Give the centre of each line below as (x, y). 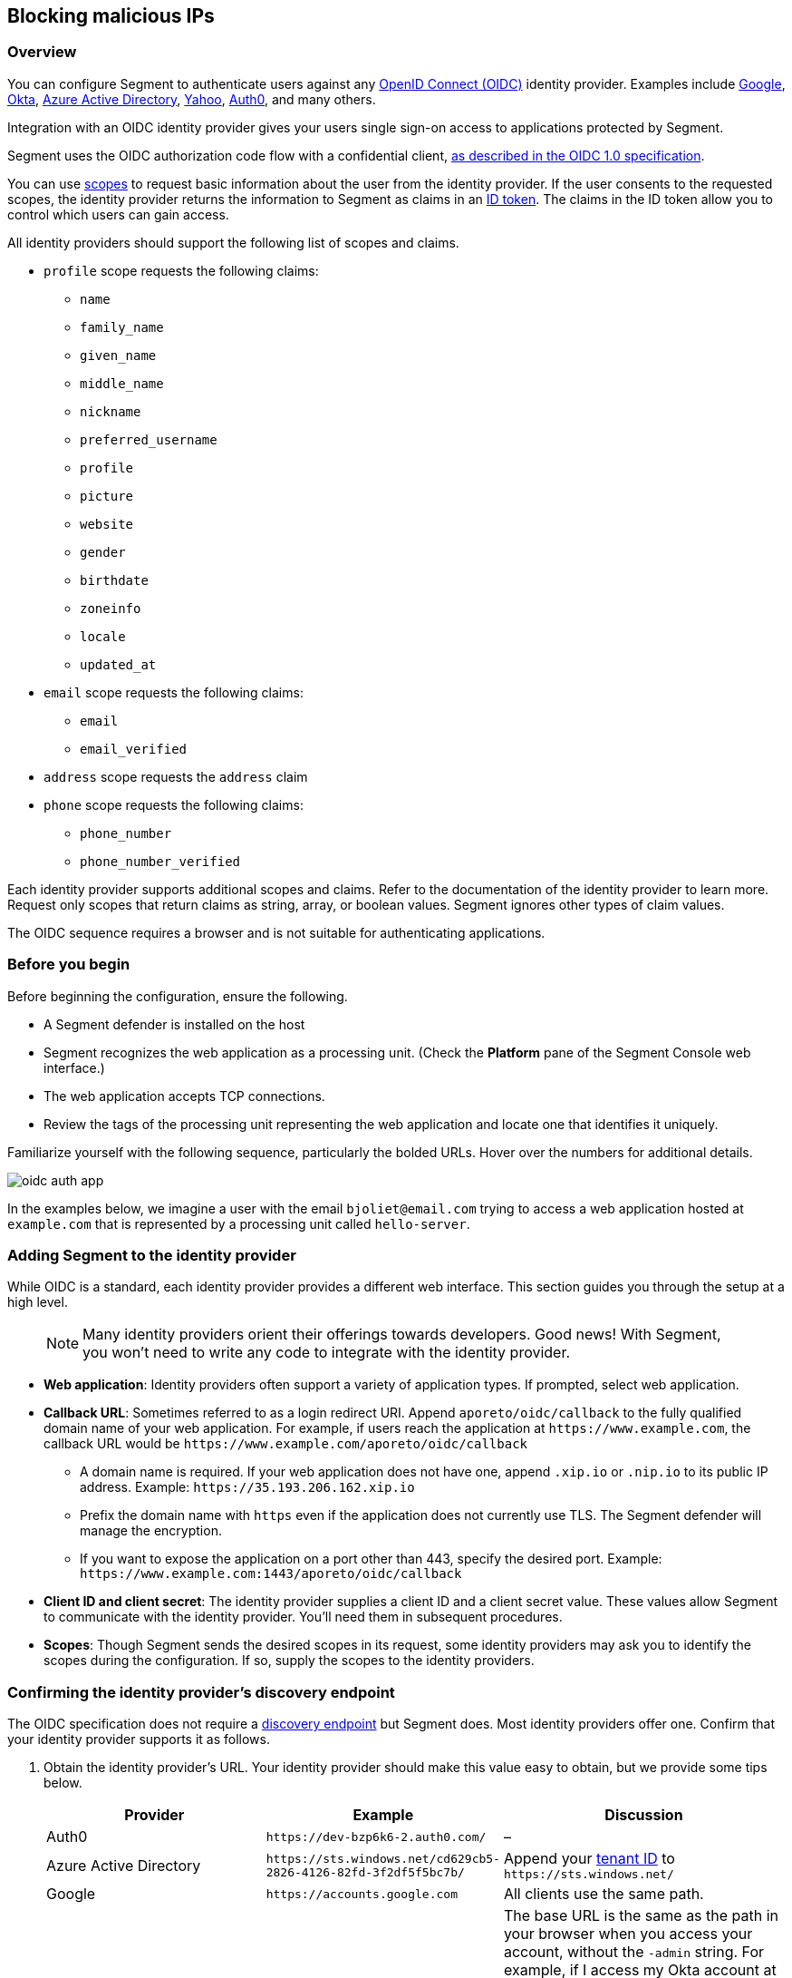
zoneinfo (111, 608)
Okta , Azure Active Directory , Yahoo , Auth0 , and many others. (192, 99)
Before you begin (69, 965)
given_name (118, 355)
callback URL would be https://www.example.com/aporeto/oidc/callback (285, 1444)
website (107, 524)
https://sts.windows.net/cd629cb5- (383, 1858)
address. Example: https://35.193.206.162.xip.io (247, 1487)
